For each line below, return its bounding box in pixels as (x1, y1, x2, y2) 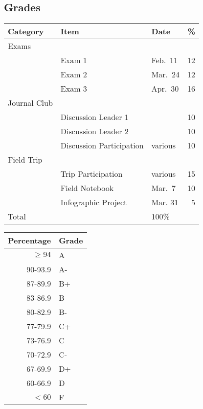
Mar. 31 (151, 196, 179, 208)
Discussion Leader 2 (60, 125, 129, 137)
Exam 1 (60, 54, 87, 66)
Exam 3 (60, 83, 87, 95)
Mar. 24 (151, 69, 180, 80)
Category (8, 25, 44, 37)
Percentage (8, 235, 51, 246)
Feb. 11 (151, 54, 178, 66)
